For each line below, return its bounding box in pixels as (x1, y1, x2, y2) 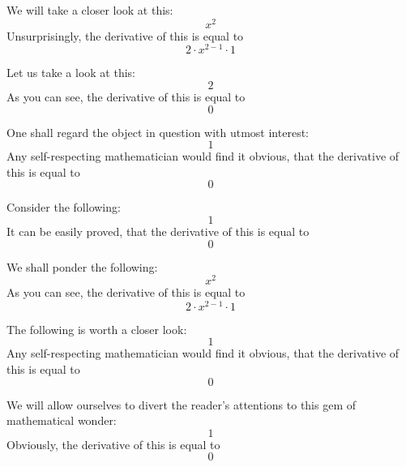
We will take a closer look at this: (6, 2, 173, 18)
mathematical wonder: (6, 412, 117, 429)
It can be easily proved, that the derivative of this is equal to (6, 222, 310, 239)
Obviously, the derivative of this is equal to (6, 435, 220, 452)
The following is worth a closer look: (6, 320, 187, 337)
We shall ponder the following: (6, 258, 158, 275)
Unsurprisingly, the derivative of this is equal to (6, 27, 244, 44)
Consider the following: (6, 199, 121, 216)
